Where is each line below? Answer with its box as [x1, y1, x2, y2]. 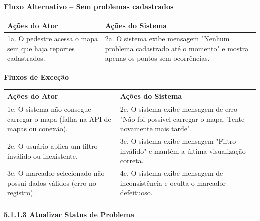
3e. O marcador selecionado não [7, 168, 105, 178]
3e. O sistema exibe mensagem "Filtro [120, 136, 236, 146]
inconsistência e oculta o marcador [120, 177, 226, 188]
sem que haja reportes [7, 43, 75, 53]
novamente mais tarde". [120, 123, 192, 134]
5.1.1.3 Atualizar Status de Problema [4, 209, 134, 220]
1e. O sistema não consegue [7, 104, 91, 114]
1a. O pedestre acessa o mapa [7, 33, 98, 43]
